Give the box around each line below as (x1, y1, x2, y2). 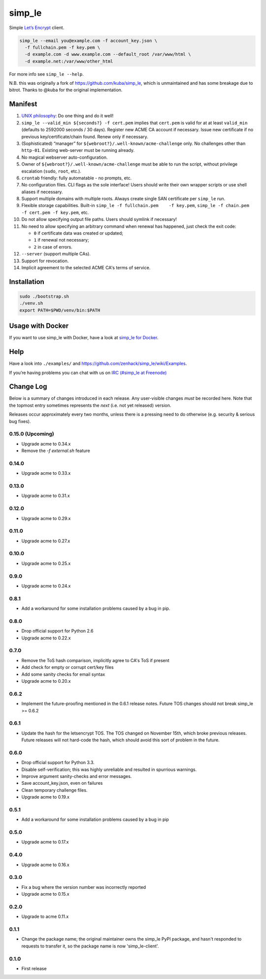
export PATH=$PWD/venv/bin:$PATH (19, 307, 100, 313)
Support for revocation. (21, 258, 69, 264)
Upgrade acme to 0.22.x (21, 635, 71, 641)
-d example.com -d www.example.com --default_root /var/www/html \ (25, 52, 191, 57)
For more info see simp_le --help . (9, 71, 84, 77)
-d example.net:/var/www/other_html (25, 58, 113, 64)
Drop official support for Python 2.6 (21, 628, 94, 634)
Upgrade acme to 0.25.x (21, 560, 71, 566)
